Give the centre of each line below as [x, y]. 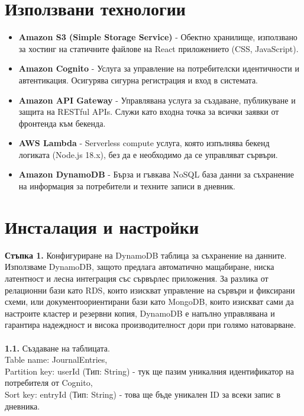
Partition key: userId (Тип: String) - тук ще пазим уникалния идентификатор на [149, 371]
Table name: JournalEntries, [56, 359]
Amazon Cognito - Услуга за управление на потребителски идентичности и [159, 68]
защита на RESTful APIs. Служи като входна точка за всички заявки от [149, 112]
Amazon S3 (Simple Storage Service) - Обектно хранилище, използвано [158, 37]
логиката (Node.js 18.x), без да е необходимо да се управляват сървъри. [148, 154]
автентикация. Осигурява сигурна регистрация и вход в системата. [138, 80]
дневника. [22, 406]
